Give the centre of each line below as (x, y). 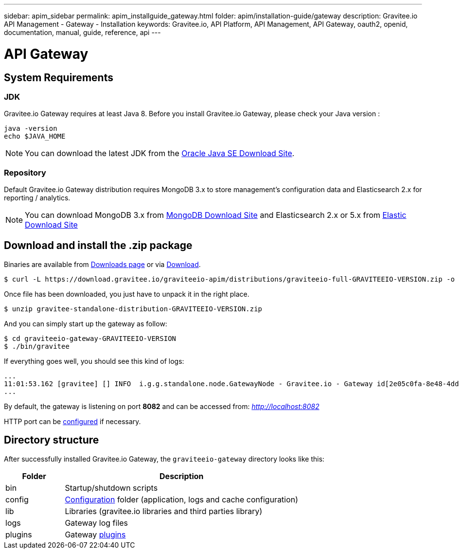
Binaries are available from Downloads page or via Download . (102, 264)
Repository (25, 172)
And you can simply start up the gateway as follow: (86, 323)
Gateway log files (97, 523)
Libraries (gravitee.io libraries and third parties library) (164, 511)
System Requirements (59, 77)
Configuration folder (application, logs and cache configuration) (182, 499)
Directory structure (52, 440)
